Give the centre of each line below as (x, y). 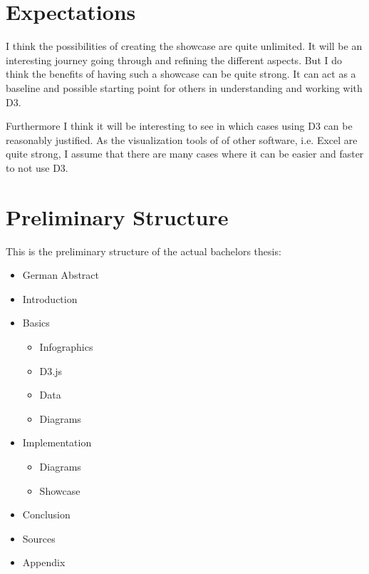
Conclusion (46, 514)
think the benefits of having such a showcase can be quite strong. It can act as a (181, 74)
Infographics (66, 346)
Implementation (57, 442)
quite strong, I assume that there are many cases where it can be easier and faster (185, 154)
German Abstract (61, 275)
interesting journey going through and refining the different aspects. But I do (174, 60)
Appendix (44, 562)
